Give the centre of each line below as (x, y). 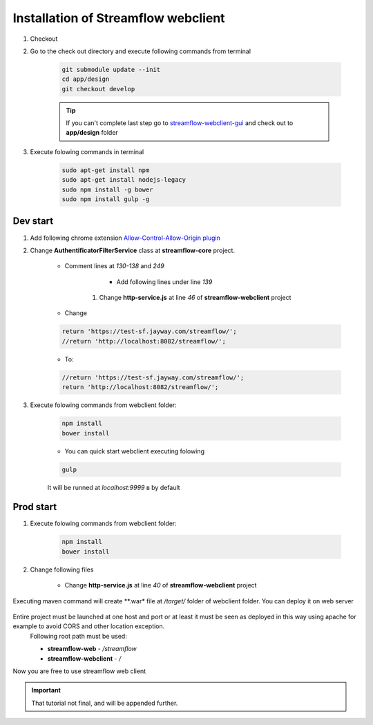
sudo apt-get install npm (106, 170)
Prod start (35, 507)
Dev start (33, 221)
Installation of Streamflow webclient (119, 18)
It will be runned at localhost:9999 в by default (114, 487)
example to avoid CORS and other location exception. (89, 626)
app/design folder (92, 133)
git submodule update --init (111, 69)
